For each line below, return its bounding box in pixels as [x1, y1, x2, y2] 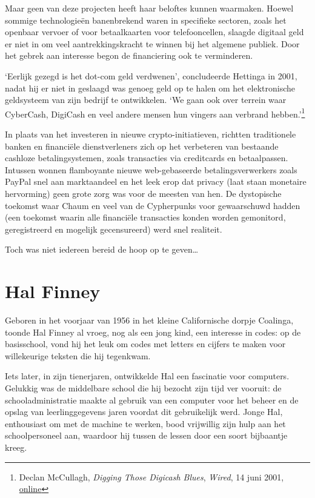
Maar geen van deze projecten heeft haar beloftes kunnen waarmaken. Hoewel [5, 2, 294, 14]
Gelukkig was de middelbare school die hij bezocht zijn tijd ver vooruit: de [5, 382, 282, 394]
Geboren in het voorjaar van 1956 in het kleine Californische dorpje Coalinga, [5, 314, 294, 327]
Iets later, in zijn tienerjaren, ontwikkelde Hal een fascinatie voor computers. [5, 370, 290, 382]
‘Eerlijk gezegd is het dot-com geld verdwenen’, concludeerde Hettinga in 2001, [5, 69, 297, 82]
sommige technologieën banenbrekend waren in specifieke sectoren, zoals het [5, 13, 287, 26]
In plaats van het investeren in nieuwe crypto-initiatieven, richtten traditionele [5, 128, 296, 140]
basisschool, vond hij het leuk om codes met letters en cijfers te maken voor [5, 337, 286, 350]
